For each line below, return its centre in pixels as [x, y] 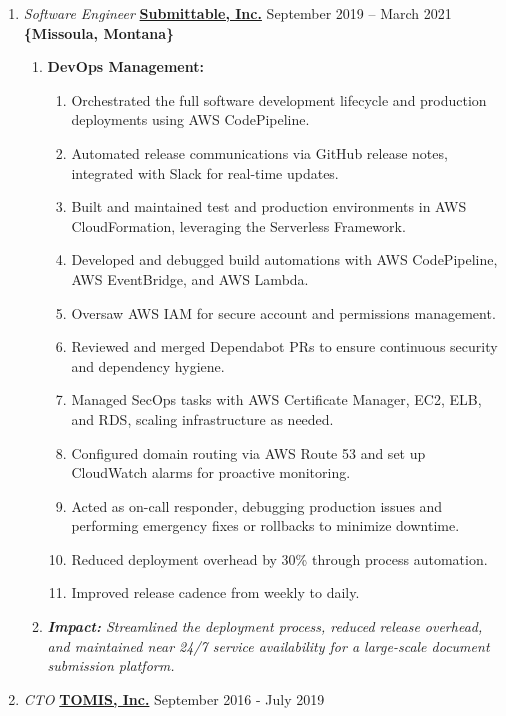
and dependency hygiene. [148, 365]
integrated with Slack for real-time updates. [205, 172]
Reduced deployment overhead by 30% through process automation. [279, 558]
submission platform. [111, 665]
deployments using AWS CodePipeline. [190, 119]
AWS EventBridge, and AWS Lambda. [190, 278]
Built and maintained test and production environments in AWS [269, 206]
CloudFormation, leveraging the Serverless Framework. [238, 225]
